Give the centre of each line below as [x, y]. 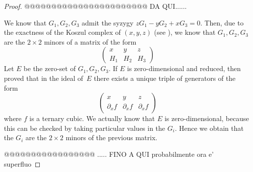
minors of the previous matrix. [112, 137]
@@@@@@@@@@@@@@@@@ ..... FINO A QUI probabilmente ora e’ [109, 154]
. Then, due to [222, 22]
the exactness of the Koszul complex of [62, 32]
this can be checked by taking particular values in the [85, 128]
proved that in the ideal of [44, 78]
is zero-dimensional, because [207, 118]
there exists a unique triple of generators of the [165, 78]
